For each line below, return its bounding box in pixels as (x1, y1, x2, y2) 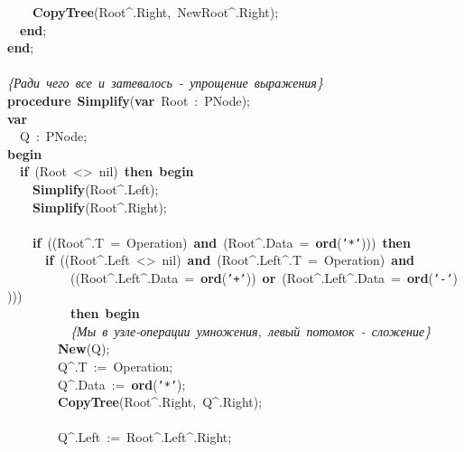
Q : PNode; (19, 127, 88, 146)
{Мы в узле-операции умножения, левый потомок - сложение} (70, 321, 432, 340)
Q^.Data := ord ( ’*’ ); (57, 374, 186, 393)
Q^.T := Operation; (57, 357, 173, 375)
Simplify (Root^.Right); (32, 197, 167, 216)
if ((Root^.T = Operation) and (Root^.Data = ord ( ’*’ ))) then (32, 232, 411, 251)
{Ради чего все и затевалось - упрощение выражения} (7, 73, 323, 92)
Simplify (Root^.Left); (32, 179, 159, 198)
